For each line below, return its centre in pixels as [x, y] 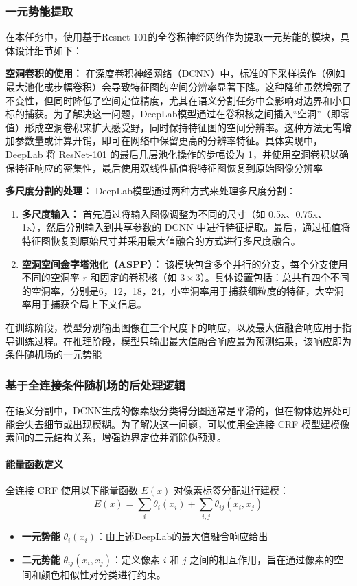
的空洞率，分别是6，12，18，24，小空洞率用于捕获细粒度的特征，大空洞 [183, 290]
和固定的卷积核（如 [134, 277]
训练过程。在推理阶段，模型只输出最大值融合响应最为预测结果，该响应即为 [183, 340]
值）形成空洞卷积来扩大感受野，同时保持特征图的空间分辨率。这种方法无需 [174, 127]
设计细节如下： [48, 50]
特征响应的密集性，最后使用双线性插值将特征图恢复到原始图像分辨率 [169, 167]
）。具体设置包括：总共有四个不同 [275, 277]
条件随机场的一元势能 [54, 354]
